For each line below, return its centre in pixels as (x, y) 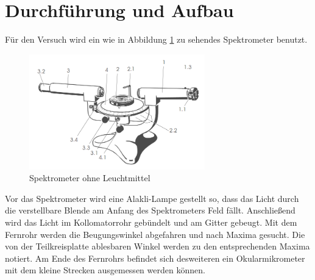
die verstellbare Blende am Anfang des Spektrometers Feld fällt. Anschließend (150, 210)
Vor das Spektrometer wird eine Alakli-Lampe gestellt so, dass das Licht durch (152, 198)
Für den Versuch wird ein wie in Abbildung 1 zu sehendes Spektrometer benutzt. (156, 39)
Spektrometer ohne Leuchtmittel (90, 178)
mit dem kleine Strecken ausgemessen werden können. (105, 270)
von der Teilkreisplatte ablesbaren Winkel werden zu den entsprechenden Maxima (157, 246)
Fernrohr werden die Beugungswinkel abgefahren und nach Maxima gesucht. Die (155, 234)
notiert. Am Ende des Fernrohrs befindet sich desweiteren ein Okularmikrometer (155, 258)
